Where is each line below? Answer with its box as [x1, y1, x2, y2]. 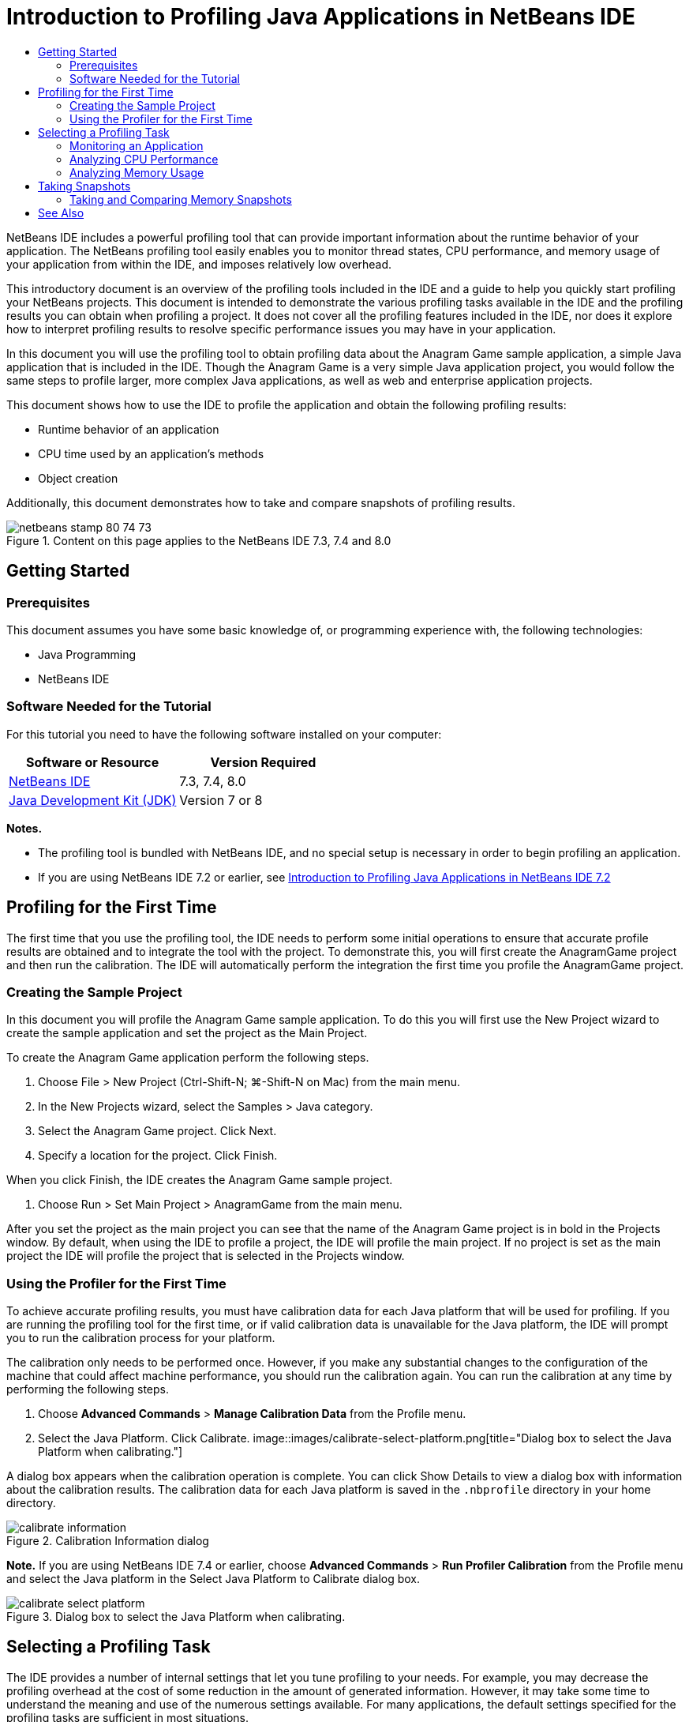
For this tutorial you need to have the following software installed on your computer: [6, 727, 442, 741]
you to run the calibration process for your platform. [6, 1331, 275, 1345]
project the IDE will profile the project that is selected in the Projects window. [6, 1249, 405, 1263]
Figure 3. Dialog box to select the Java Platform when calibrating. [6, 1610, 346, 1624]
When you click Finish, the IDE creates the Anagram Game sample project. [6, 1173, 393, 1187]
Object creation [38, 471, 118, 485]
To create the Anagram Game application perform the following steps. [6, 1051, 369, 1065]
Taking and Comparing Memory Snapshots [69, 192, 292, 206]
